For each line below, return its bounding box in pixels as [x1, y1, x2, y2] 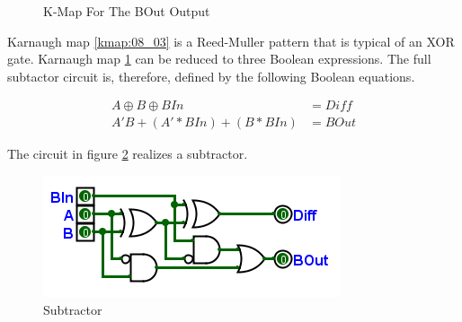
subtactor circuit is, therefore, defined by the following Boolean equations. [7, 66, 415, 85]
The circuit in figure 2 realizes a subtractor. [7, 144, 248, 163]
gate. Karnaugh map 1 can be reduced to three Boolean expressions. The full [7, 49, 431, 68]
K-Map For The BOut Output [43, 2, 210, 20]
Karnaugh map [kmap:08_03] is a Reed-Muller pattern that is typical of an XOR [7, 31, 455, 50]
